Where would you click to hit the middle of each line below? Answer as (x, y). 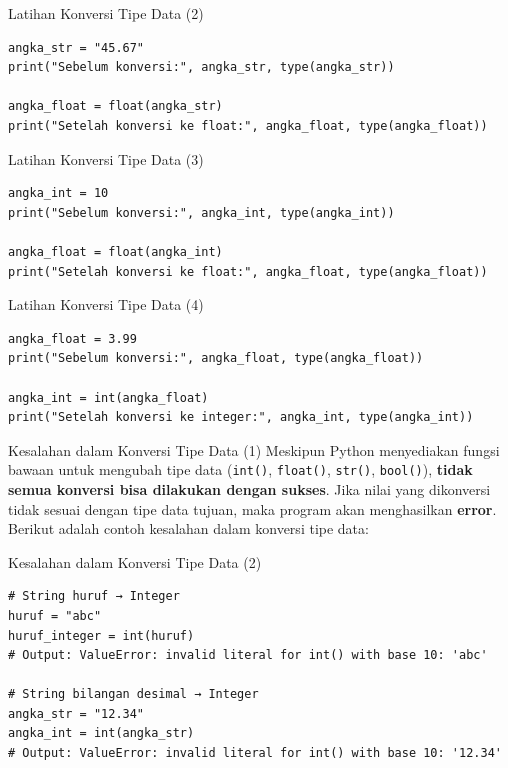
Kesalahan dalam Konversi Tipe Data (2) (135, 561)
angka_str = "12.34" (76, 713)
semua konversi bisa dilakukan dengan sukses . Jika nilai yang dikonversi (249, 488)
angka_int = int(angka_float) (108, 397)
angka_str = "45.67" (76, 47)
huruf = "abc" (55, 615)
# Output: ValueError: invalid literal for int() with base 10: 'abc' (248, 655)
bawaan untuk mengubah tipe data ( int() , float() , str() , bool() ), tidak (240, 469)
